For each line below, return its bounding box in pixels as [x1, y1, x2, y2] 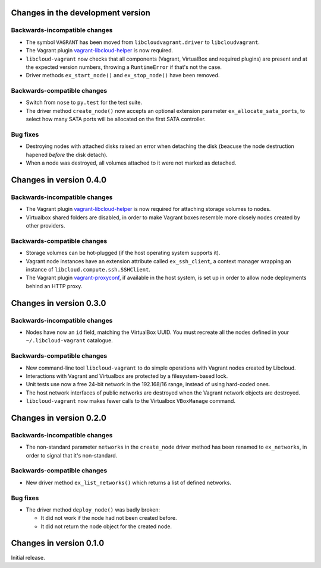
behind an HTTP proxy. [26, 282, 83, 289]
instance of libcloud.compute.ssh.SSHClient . [26, 266, 151, 273]
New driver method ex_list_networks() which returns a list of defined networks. [26, 479, 232, 486]
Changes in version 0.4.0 [11, 175, 107, 185]
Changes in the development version [11, 8, 151, 18]
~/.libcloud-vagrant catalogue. [26, 337, 113, 344]
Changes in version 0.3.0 [11, 298, 106, 308]
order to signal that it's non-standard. [26, 452, 118, 459]
